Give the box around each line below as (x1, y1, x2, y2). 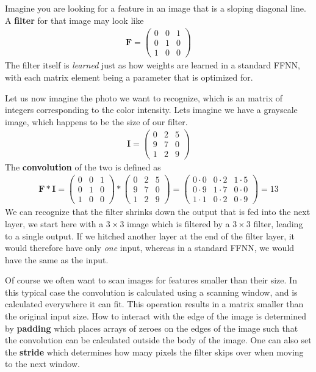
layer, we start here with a (5, 217, 104, 230)
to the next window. (5, 357, 80, 370)
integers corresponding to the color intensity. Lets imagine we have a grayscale (5, 103, 298, 116)
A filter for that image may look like (5, 13, 144, 26)
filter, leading (253, 217, 303, 230)
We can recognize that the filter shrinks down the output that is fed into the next (5, 205, 311, 218)
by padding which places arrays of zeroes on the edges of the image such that (5, 321, 298, 334)
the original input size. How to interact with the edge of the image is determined (5, 310, 307, 323)
